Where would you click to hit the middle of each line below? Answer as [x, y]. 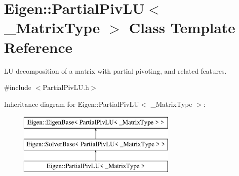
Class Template [182, 27]
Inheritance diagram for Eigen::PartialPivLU [72, 104]
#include [18, 87]
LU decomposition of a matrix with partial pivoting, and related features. [115, 70]
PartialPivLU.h [66, 87]
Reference [38, 47]
